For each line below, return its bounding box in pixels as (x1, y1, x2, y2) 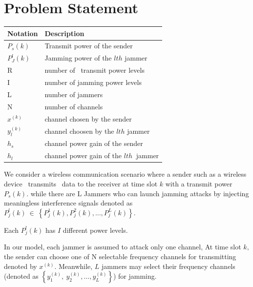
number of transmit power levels (44, 65, 145, 75)
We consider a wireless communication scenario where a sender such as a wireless (4, 169, 247, 179)
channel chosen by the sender (44, 113, 132, 123)
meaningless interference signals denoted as (4, 198, 133, 208)
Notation (7, 28, 38, 38)
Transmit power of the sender (44, 41, 133, 51)
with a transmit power (165, 178, 232, 188)
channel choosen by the (44, 125, 114, 136)
